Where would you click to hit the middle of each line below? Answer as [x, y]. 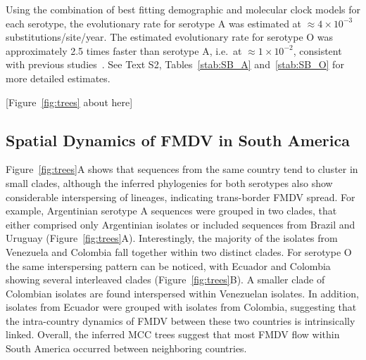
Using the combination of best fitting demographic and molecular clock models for [183, 9]
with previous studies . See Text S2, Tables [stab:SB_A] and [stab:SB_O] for [175, 64]
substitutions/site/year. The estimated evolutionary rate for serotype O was [170, 37]
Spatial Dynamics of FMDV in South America [178, 140]
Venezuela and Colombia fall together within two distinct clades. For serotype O [179, 251]
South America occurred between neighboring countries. [126, 348]
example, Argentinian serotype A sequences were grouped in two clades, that [171, 211]
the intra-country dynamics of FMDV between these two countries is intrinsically [181, 320]
